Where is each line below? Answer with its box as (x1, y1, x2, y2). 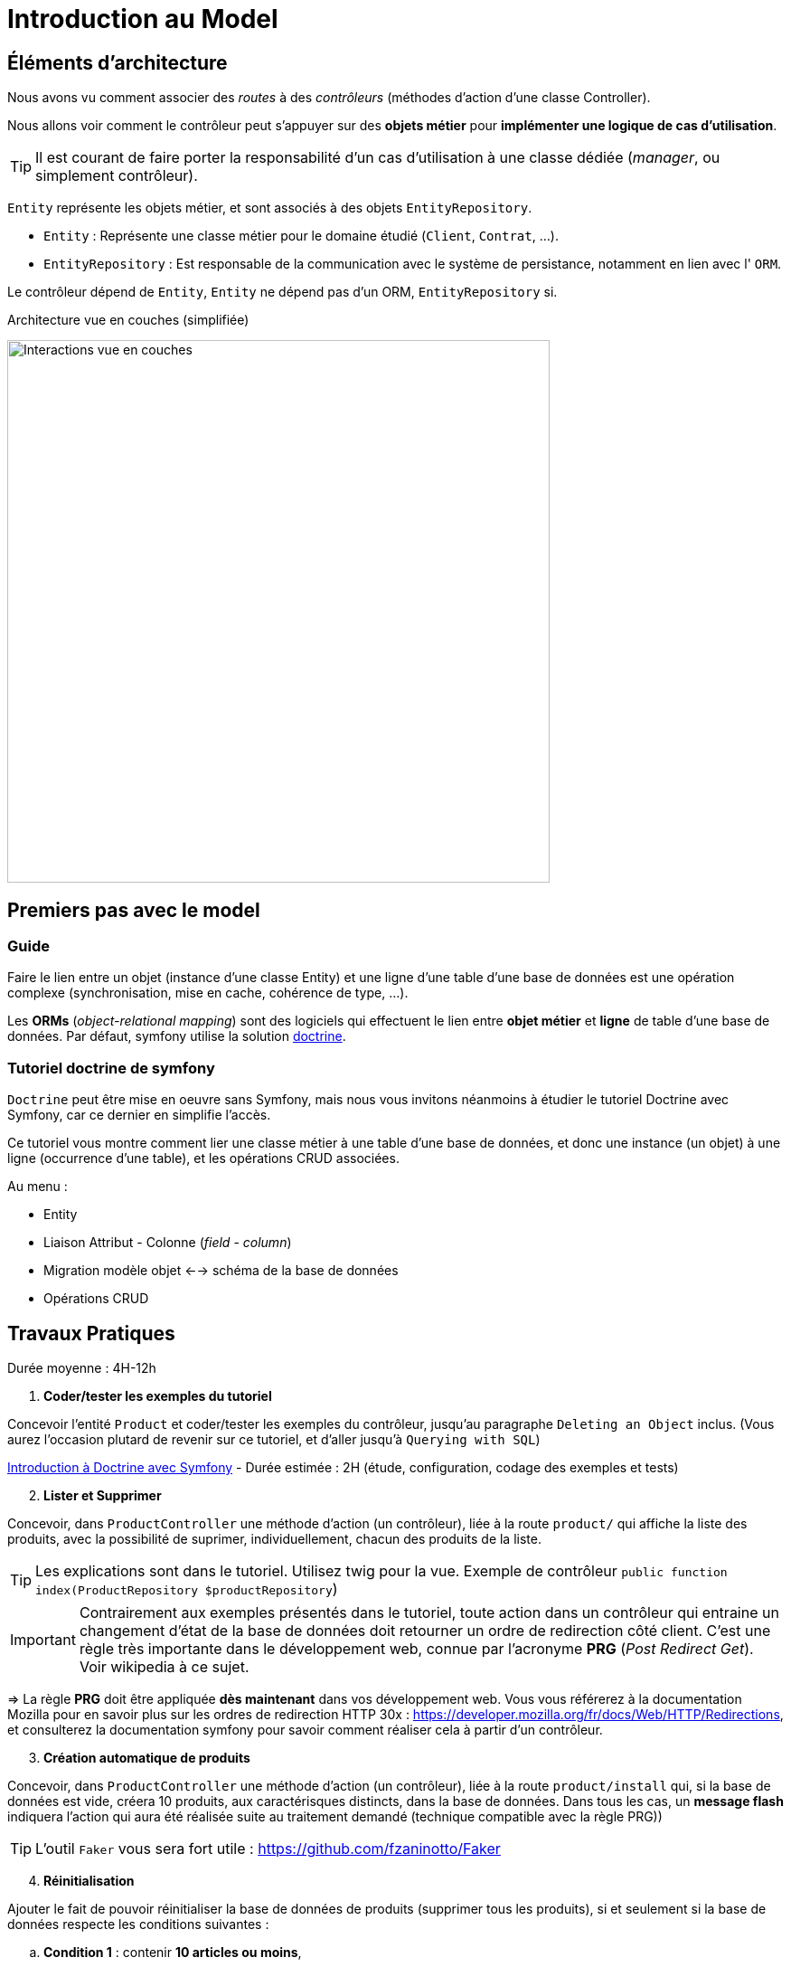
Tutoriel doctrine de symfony (7, 1058, 215, 1077)
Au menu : (7, 1178, 68, 1195)
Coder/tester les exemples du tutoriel (43, 1387, 272, 1404)
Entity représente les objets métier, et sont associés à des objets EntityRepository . (7, 200, 532, 216)
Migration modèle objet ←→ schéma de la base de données (43, 1262, 399, 1279)
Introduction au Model (7, 4, 278, 34)
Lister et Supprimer (43, 1487, 162, 1503)
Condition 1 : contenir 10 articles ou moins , (43, 1943, 302, 1960)
